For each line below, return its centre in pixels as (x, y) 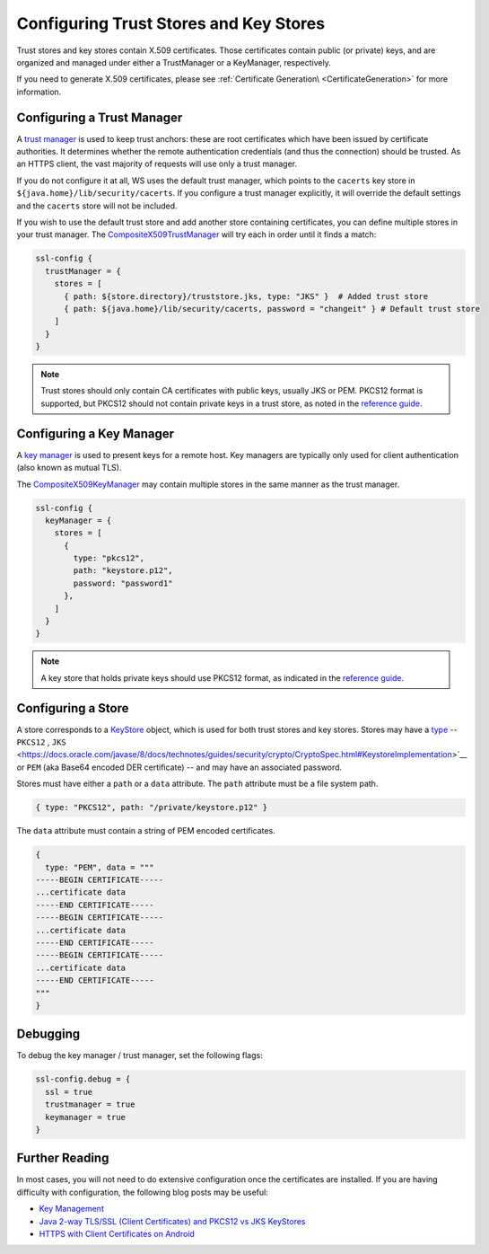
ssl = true (69, 1092)
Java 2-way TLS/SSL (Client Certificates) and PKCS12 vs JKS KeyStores (172, 1221)
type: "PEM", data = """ (100, 867)
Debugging (48, 1034)
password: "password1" (123, 583)
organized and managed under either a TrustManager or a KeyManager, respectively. (174, 62)
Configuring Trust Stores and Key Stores (171, 23)
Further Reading (63, 1158)
